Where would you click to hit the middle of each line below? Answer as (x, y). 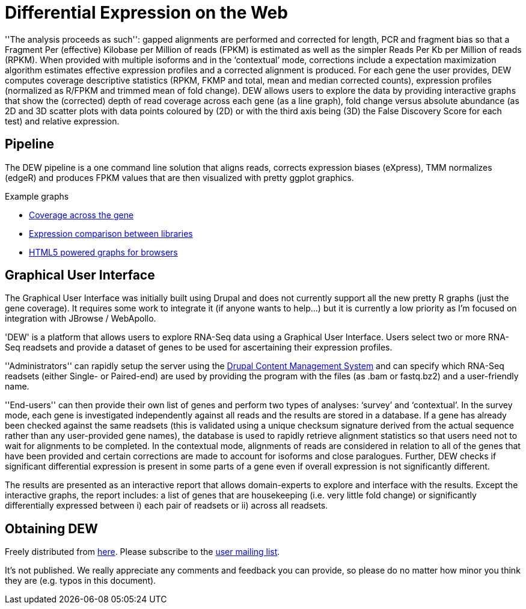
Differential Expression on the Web (146, 13)
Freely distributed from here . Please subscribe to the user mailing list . (142, 552)
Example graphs (37, 196)
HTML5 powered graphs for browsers (103, 252)
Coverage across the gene (81, 215)
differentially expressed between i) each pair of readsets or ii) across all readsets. (167, 506)
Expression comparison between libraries (111, 233)
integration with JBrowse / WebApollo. (81, 319)
